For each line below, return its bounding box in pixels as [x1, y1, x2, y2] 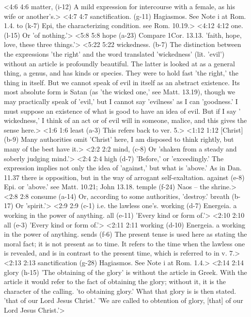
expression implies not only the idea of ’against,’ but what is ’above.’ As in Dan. [4, 163, 242, 173]
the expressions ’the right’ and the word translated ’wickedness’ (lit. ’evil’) [4, 48, 225, 59]
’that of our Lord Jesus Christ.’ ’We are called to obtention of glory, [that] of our [4, 295, 243, 305]
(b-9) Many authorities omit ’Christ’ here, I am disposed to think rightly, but [4, 134, 234, 144]
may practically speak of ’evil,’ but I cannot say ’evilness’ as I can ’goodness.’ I [4, 96, 238, 106]
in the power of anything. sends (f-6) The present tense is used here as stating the [4, 229, 247, 239]
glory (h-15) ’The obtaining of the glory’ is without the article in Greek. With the [4, 267, 247, 277]
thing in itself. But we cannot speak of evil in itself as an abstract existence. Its [4, 77, 240, 87]
